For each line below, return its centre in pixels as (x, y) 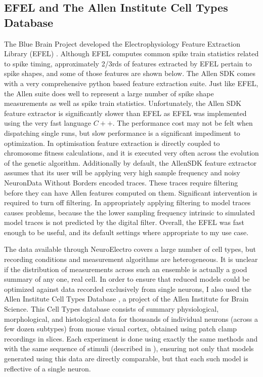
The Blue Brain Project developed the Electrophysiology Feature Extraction (122, 43)
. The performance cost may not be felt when (183, 123)
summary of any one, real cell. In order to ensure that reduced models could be (127, 279)
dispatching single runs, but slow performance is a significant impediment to (122, 133)
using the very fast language (48, 123)
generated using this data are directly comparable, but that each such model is (126, 358)
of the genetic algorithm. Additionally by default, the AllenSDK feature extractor (130, 162)
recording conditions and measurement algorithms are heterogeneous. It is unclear (131, 259)
